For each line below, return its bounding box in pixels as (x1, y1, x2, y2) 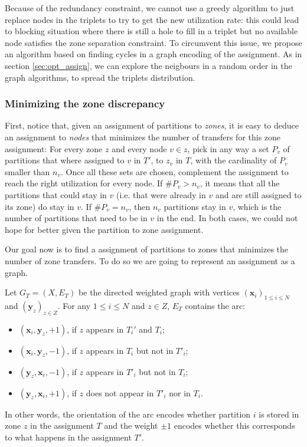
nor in (169, 386, 191, 399)
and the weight (104, 419, 158, 432)
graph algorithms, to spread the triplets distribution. (5, 71, 195, 83)
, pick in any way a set (187, 142, 269, 155)
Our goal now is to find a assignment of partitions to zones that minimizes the (5, 243, 289, 255)
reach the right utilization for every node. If (5, 177, 163, 189)
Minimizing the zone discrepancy (5, 96, 165, 111)
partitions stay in (164, 200, 226, 212)
